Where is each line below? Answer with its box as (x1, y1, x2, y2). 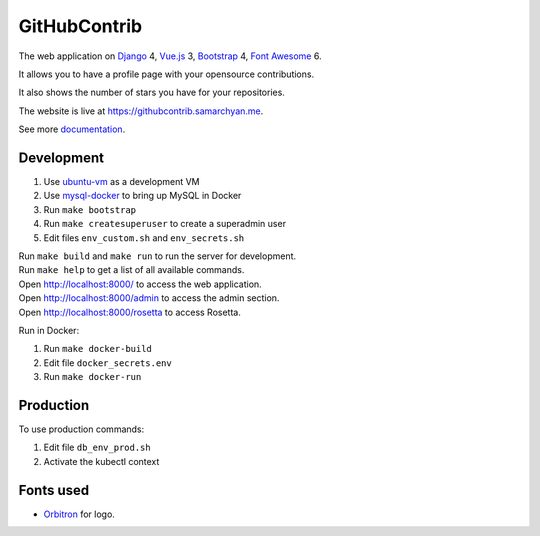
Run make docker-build (43, 343, 152, 355)
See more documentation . (18, 123, 126, 135)
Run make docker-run (43, 371, 142, 383)
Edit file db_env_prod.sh (43, 441, 151, 454)
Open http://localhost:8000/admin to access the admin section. (18, 292, 280, 304)
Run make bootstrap (43, 203, 137, 215)
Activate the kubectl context (43, 455, 160, 467)
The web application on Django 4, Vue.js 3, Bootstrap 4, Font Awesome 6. (18, 50, 322, 62)
